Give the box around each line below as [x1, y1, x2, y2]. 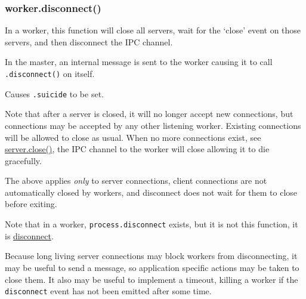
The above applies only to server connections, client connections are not [5, 174, 267, 187]
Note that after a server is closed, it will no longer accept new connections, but [5, 107, 293, 120]
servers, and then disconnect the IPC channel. [5, 35, 173, 48]
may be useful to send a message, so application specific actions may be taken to [5, 261, 299, 273]
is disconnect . [5, 229, 54, 242]
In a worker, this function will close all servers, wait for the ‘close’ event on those [5, 24, 301, 36]
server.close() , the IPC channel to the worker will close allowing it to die [5, 143, 270, 155]
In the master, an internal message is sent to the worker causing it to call [5, 56, 273, 68]
